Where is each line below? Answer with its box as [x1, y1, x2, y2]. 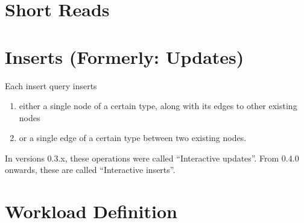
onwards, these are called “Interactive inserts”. [5, 163, 176, 176]
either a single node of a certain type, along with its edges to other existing [19, 99, 297, 112]
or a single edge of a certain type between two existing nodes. [19, 131, 247, 144]
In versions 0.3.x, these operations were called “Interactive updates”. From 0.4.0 [5, 151, 299, 164]
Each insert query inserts [5, 79, 97, 92]
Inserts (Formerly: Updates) [5, 44, 244, 69]
